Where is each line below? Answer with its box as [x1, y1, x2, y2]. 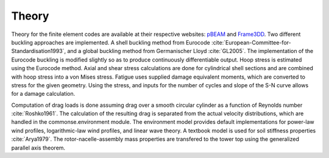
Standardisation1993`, [11, 48, 66, 55]
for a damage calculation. [11, 90, 76, 98]
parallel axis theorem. [11, 144, 66, 151]
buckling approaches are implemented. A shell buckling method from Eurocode [11, 38, 210, 46]
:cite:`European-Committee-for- [211, 38, 292, 46]
